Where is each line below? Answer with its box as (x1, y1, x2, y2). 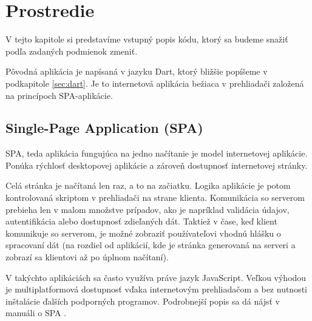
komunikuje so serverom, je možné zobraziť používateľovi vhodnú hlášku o (5, 226, 281, 239)
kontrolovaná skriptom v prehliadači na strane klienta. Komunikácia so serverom (5, 191, 305, 204)
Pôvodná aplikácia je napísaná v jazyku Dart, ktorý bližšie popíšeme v (5, 65, 268, 78)
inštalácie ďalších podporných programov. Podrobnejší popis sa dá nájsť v (5, 294, 280, 307)
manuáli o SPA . (5, 306, 67, 319)
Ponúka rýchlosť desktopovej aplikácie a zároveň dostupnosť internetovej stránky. (5, 158, 308, 171)
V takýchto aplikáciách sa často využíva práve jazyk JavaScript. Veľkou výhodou (5, 271, 307, 283)
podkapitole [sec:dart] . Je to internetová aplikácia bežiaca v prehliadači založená (5, 76, 304, 89)
